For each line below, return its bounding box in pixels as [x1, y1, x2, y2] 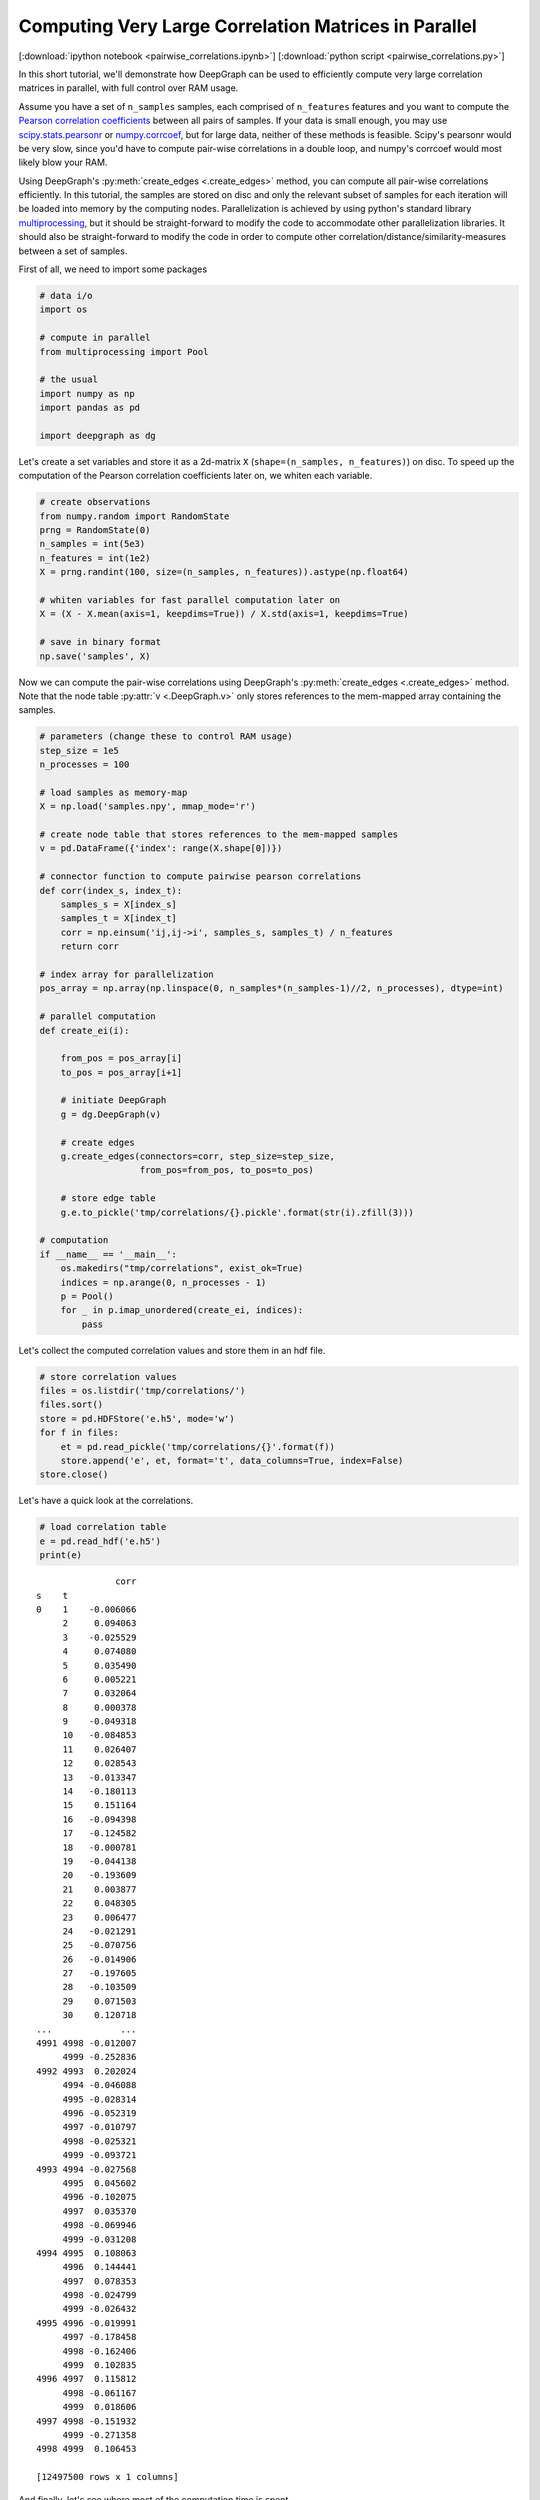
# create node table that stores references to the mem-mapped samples [39, 829, 399, 840]
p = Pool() [60, 1290, 114, 1302]
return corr [60, 941, 120, 952]
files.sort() [39, 1399, 104, 1410]
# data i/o [39, 290, 93, 301]
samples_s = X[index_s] [60, 899, 177, 910]
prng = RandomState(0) [39, 525, 151, 536]
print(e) [39, 1550, 83, 1561]
